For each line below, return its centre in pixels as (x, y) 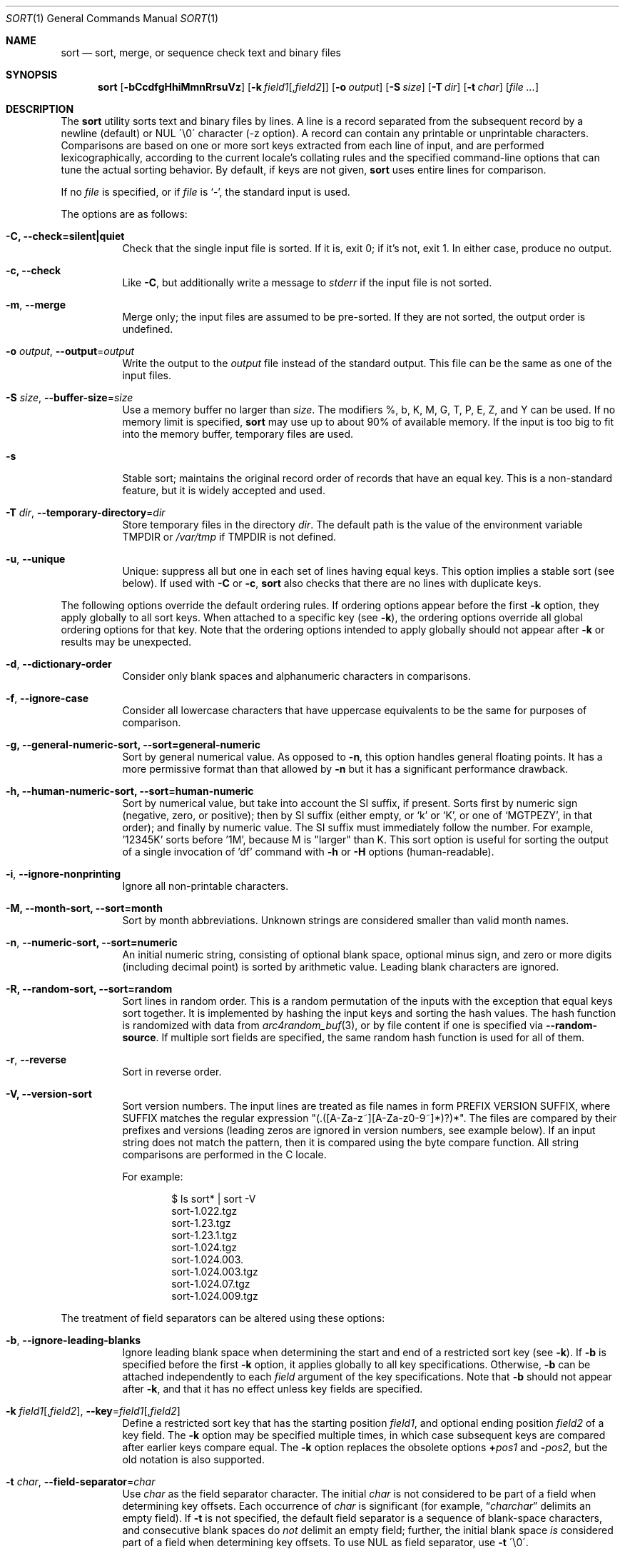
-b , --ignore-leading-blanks (73, 1340)
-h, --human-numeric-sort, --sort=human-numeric (130, 791)
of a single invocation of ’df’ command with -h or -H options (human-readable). (308, 852)
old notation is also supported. (194, 1459)
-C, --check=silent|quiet (65, 236)
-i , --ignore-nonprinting (63, 874)
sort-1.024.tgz (204, 1247)
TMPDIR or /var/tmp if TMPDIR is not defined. (229, 537)
